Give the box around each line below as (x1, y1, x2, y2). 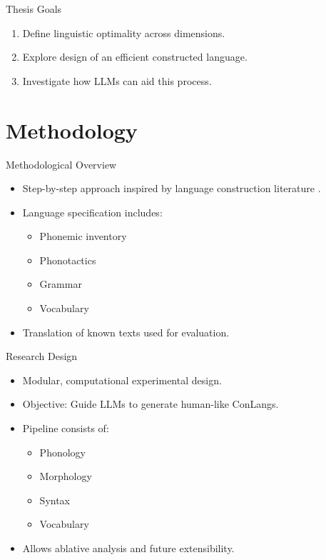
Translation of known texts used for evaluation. (22, 324, 230, 339)
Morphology (39, 469, 92, 484)
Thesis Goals (6, 1, 62, 16)
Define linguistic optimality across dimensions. (22, 25, 225, 40)
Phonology (39, 444, 86, 459)
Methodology (6, 115, 138, 144)
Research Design (6, 349, 78, 364)
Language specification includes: (22, 204, 163, 219)
